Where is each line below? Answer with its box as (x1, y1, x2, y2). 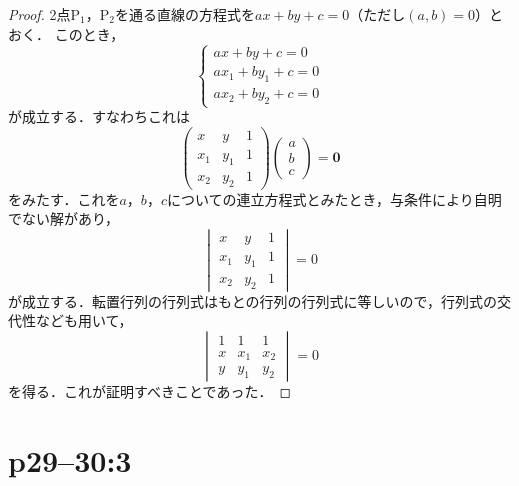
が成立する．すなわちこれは (8, 106, 190, 127)
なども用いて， (35, 310, 133, 331)
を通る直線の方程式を (115, 4, 256, 24)
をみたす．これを (8, 188, 120, 209)
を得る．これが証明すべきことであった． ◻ (8, 380, 292, 401)
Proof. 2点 (8, 4, 71, 24)
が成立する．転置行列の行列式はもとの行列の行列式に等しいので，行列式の (8, 290, 498, 311)
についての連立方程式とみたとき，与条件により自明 (166, 188, 502, 209)
